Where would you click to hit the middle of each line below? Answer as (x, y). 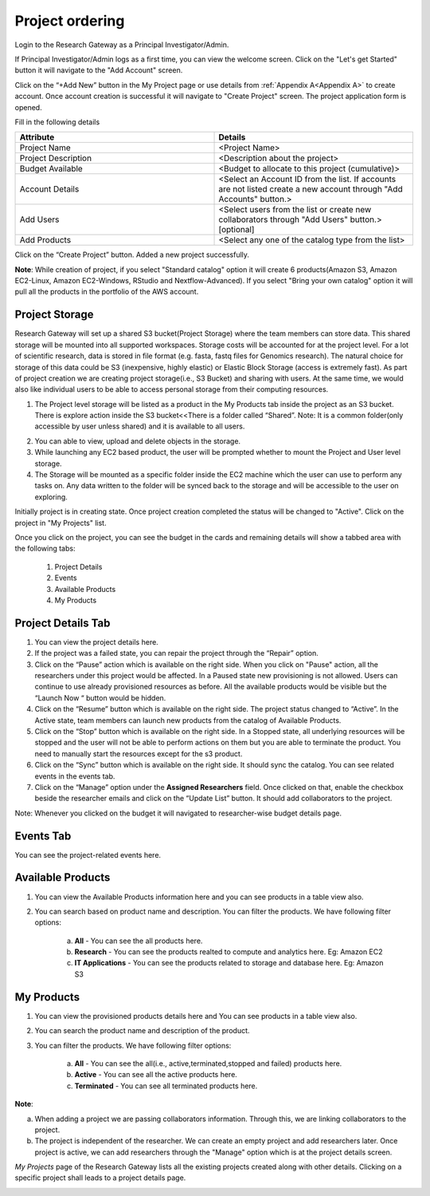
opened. (29, 107)
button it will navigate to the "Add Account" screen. (99, 70)
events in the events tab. (75, 776)
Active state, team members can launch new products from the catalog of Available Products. (188, 720)
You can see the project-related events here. (88, 855)
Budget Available (51, 169)
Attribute (37, 137)
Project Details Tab (63, 623)
